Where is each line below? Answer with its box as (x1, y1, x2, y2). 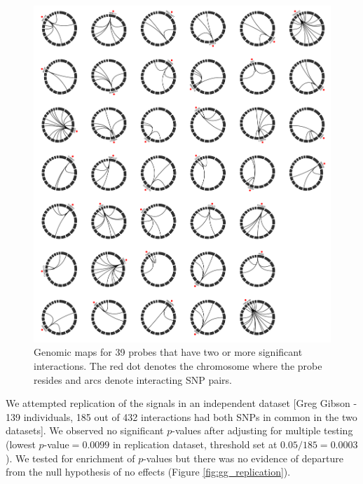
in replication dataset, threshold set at (112, 436, 278, 451)
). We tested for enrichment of (6, 450, 135, 465)
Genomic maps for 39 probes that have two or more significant (34, 345, 303, 359)
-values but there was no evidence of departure (143, 450, 343, 465)
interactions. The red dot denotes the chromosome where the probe (34, 359, 322, 373)
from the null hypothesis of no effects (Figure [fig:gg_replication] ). (6, 464, 291, 479)
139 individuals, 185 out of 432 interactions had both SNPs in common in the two (6, 409, 357, 424)
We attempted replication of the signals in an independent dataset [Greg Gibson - (6, 396, 357, 410)
